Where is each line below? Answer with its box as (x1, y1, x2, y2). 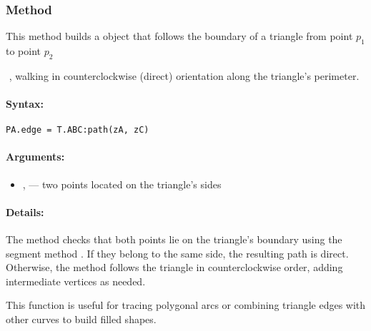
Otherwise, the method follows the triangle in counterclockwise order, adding (6, 260, 343, 275)
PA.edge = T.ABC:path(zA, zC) (6, 125, 149, 136)
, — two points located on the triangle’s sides (22, 176, 222, 191)
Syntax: (6, 96, 44, 111)
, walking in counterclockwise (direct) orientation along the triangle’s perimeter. (9, 68, 360, 83)
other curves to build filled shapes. (6, 312, 157, 327)
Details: (6, 204, 44, 219)
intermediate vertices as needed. (6, 273, 146, 288)
